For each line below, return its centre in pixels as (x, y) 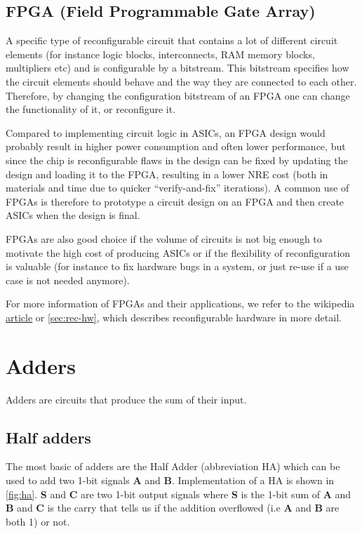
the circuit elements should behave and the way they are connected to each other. (181, 81)
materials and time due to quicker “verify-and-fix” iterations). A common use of (177, 188)
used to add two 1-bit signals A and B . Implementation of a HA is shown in (170, 480)
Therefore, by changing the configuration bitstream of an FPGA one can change (178, 95)
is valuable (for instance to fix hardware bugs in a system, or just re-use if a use (177, 266)
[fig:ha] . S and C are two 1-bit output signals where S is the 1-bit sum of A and (179, 494)
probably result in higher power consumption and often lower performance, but (176, 146)
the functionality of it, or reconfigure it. (91, 109)
